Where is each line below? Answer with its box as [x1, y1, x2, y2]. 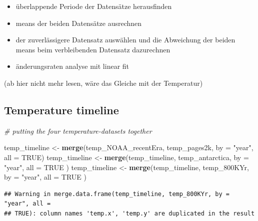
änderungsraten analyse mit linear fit [15, 61, 129, 71]
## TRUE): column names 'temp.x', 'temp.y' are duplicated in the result [4, 210, 255, 217]
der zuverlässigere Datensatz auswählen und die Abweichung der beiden [15, 34, 235, 45]
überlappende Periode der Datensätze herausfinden [15, 1, 172, 11]
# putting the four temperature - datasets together [4, 125, 152, 136]
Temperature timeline [4, 102, 119, 117]
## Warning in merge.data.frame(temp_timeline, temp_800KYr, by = [4, 190, 230, 198]
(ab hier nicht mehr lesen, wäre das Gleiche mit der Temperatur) [4, 77, 203, 88]
